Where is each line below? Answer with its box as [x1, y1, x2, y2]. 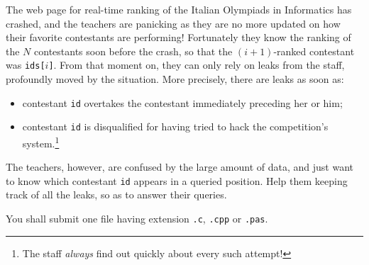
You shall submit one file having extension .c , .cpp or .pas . [6, 211, 268, 226]
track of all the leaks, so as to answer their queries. [6, 187, 227, 202]
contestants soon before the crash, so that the [34, 43, 233, 58]
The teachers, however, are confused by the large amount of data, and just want [6, 159, 353, 174]
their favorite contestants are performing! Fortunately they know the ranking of [6, 30, 351, 45]
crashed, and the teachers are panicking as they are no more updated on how [6, 16, 341, 30]
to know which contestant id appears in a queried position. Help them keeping [6, 173, 348, 188]
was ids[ [6, 57, 45, 72]
